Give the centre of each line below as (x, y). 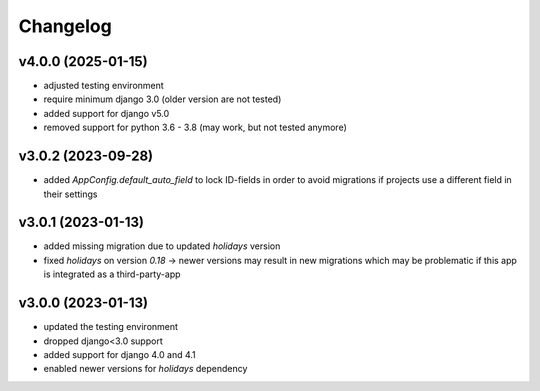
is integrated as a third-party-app (112, 274)
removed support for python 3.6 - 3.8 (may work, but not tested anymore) (195, 127)
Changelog (65, 26)
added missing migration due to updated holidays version (162, 246)
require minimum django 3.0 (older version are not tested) (162, 99)
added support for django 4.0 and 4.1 (120, 354)
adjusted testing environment (103, 86)
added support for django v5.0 (106, 113)
